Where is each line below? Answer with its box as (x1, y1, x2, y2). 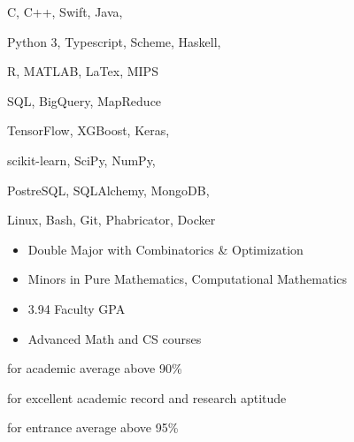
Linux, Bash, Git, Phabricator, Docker (7, 210, 216, 229)
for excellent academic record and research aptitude (7, 388, 287, 407)
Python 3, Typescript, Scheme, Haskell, (7, 32, 221, 50)
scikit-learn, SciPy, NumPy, (7, 150, 156, 169)
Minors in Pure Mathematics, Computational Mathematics (27, 270, 348, 288)
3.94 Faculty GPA (27, 299, 126, 317)
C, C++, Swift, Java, (7, 3, 123, 20)
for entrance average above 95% (7, 418, 179, 437)
